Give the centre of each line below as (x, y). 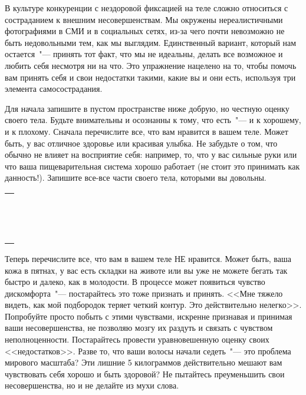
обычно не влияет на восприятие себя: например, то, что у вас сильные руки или (151, 155)
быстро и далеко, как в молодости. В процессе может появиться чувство (135, 282)
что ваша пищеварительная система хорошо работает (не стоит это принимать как (152, 166)
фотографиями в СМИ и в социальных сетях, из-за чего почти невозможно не (145, 31)
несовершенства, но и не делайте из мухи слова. (92, 385)
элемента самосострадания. (54, 89)
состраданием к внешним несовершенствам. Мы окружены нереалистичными (144, 19)
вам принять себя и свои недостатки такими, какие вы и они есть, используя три (150, 77)
